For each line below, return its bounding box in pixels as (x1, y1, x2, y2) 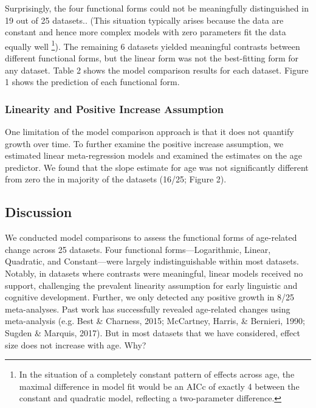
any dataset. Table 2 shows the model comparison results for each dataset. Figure (5, 63, 309, 76)
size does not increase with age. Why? (5, 338, 146, 351)
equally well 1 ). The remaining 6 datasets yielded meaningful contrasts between (5, 38, 300, 52)
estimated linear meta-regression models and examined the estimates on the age (5, 149, 302, 162)
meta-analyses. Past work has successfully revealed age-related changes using (5, 302, 290, 315)
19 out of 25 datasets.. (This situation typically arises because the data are (5, 13, 284, 26)
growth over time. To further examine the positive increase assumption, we (5, 137, 284, 150)
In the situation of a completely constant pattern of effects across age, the (19, 368, 295, 381)
